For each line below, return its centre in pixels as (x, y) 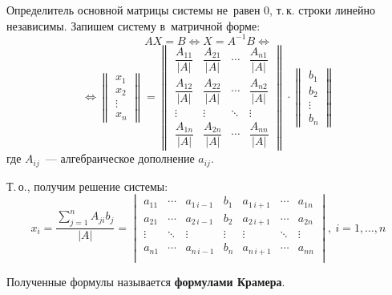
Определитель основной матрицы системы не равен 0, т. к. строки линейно (191, 10)
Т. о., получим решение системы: (87, 186)
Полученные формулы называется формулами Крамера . (146, 281)
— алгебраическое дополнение (120, 158)
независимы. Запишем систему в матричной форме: (133, 25)
